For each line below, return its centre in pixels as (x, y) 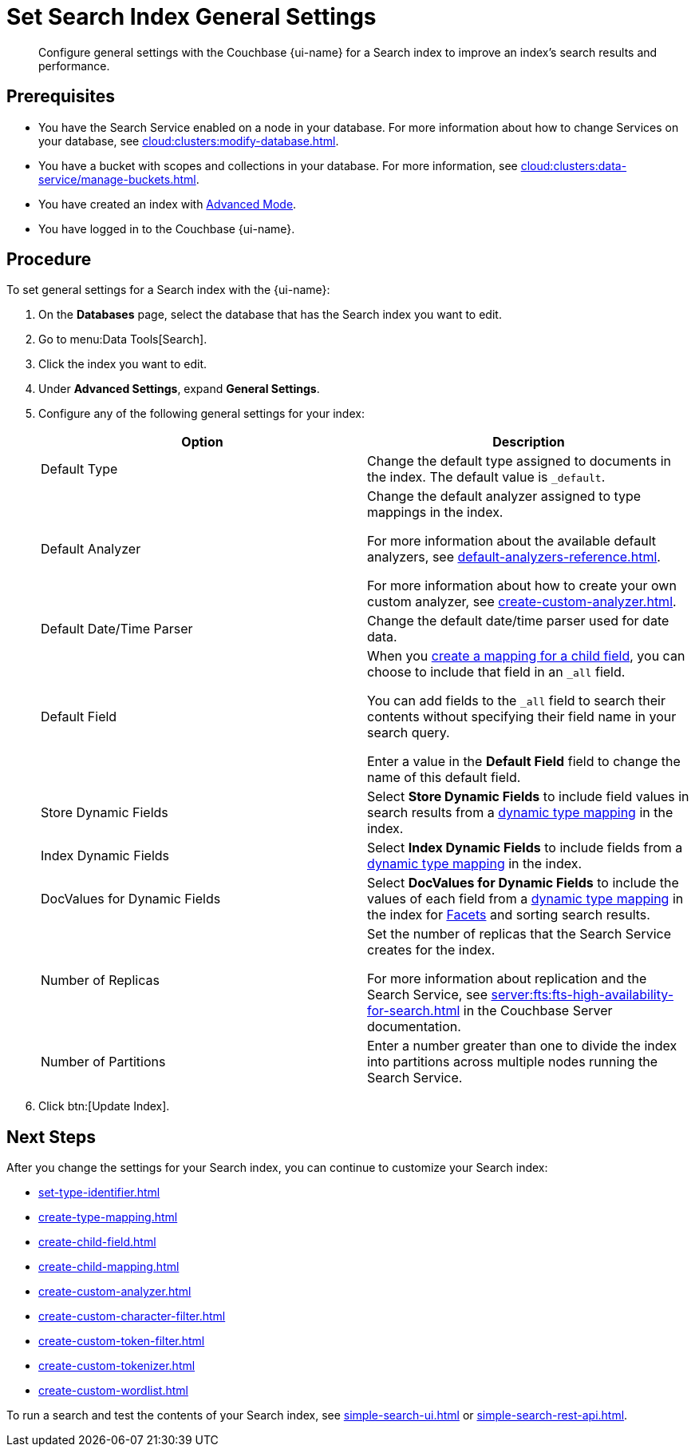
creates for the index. (431, 950)
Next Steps (51, 1137)
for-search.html (414, 1011)
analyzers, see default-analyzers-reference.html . (514, 557)
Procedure (49, 260)
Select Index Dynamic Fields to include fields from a (525, 848)
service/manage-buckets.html (117, 179)
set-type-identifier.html (99, 1193)
